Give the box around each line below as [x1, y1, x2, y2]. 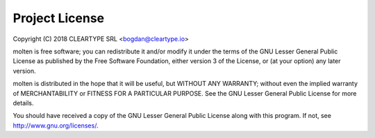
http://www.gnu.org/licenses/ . [12, 121, 99, 130]
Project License [12, 10, 105, 26]
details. [12, 98, 34, 107]
